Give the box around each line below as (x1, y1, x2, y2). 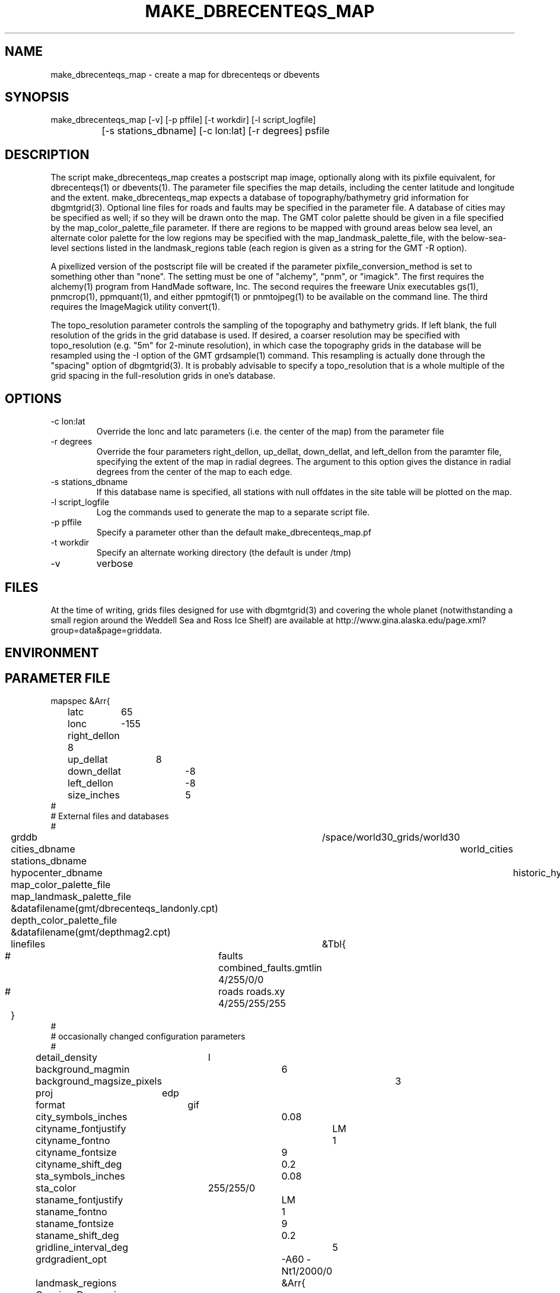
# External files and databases (50, 811, 169, 822)
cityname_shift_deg (36, 1158, 122, 1171)
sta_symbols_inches (36, 1170, 125, 1183)
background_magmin (36, 1063, 130, 1076)
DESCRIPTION (5, 147, 90, 162)
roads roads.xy (218, 985, 285, 998)
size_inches (68, 789, 120, 801)
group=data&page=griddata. (50, 625, 162, 635)
